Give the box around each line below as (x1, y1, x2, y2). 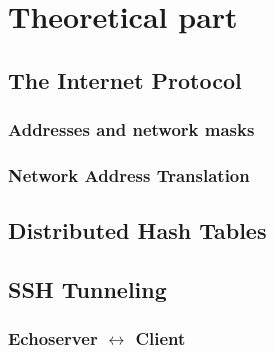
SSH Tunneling (8, 274, 167, 305)
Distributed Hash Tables (8, 215, 267, 246)
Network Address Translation (8, 162, 250, 187)
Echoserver (8, 326, 98, 351)
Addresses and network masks (8, 117, 255, 142)
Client (135, 326, 186, 351)
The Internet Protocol (8, 64, 242, 95)
